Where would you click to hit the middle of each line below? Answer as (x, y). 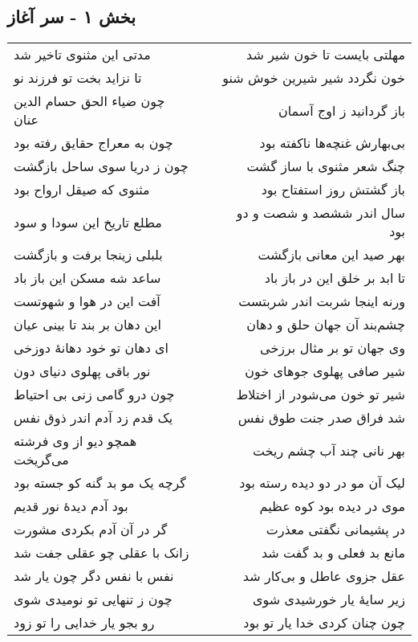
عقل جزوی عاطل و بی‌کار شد (324, 576)
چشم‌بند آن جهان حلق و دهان (326, 325)
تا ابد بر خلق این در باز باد (335, 278)
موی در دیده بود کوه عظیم (332, 506)
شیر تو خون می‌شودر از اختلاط (321, 395)
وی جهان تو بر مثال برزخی (333, 348)
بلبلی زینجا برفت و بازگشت (88, 255)
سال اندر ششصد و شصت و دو (321, 213)
